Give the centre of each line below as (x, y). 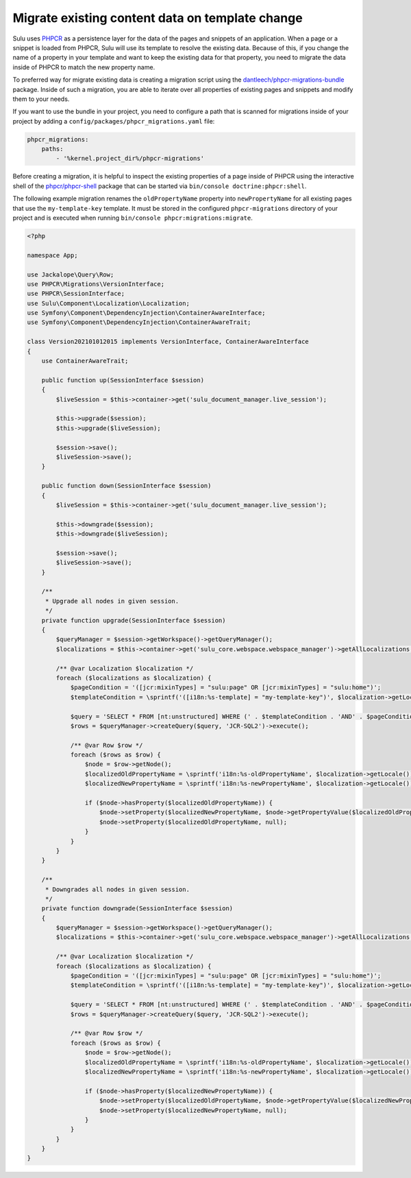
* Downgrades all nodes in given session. (117, 889)
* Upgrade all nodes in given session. (112, 601)
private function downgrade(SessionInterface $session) (137, 909)
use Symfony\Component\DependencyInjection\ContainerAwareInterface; (146, 313)
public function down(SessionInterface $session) (126, 486)
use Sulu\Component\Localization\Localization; (108, 303)
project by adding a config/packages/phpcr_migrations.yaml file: (114, 121)
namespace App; (52, 255)
